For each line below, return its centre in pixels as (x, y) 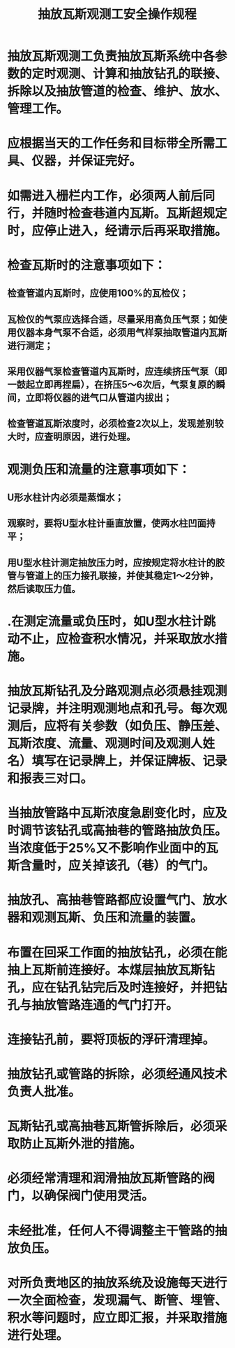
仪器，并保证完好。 (87, 161)
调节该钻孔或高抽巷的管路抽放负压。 (124, 831)
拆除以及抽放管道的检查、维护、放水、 (117, 91)
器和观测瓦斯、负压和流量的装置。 (105, 918)
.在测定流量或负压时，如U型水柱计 (105, 621)
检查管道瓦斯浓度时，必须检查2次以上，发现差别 (111, 424)
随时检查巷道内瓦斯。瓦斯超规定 (136, 213)
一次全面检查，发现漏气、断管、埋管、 (117, 1300)
